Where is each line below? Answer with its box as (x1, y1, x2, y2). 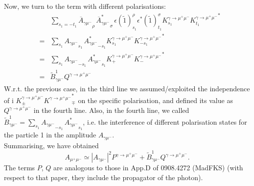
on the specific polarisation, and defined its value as (78, 95, 233, 105)
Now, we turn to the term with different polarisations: (4, 1, 166, 11)
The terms (4, 162, 35, 173)
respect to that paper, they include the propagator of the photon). (4, 172, 203, 182)
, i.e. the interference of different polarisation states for (83, 116, 247, 127)
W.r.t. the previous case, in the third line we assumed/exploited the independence (4, 83, 250, 93)
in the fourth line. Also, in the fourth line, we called (33, 105, 189, 115)
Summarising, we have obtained (4, 140, 99, 150)
